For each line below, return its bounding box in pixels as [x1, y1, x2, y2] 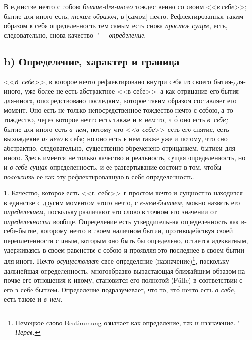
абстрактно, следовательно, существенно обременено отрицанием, [4, 143, 199, 153]
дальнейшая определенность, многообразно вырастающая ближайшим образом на [4, 265, 245, 275]
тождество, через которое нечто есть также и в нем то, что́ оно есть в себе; [4, 114, 228, 124]
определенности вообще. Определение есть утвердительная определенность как [4, 216, 239, 226]
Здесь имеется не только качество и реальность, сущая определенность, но [24, 152, 246, 162]
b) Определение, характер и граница [4, 53, 180, 68]
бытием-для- [201, 143, 237, 153]
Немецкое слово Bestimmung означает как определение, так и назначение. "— [15, 317, 247, 327]
